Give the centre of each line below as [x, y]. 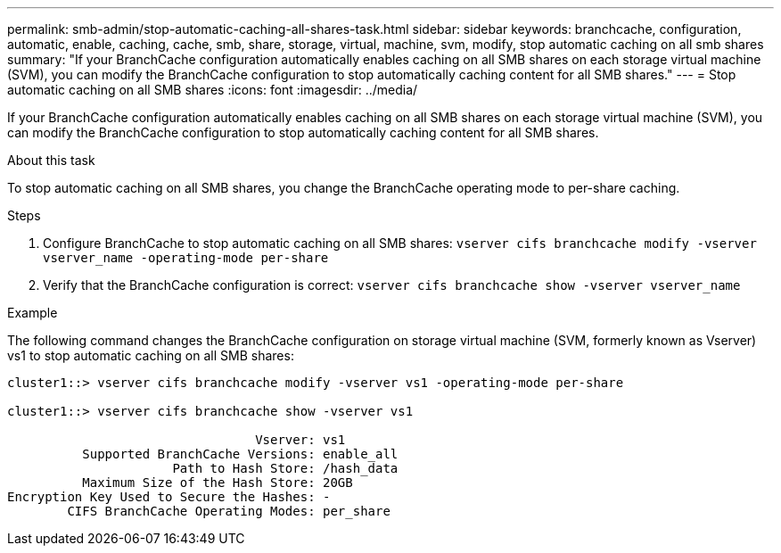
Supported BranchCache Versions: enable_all [240, 454]
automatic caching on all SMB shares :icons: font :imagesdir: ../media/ [213, 90]
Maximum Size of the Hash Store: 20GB [218, 483]
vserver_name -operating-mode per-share [186, 258]
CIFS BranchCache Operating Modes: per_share [229, 511]
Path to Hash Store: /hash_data [285, 468]
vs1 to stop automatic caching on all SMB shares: [151, 355]
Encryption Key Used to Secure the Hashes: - [169, 497]
